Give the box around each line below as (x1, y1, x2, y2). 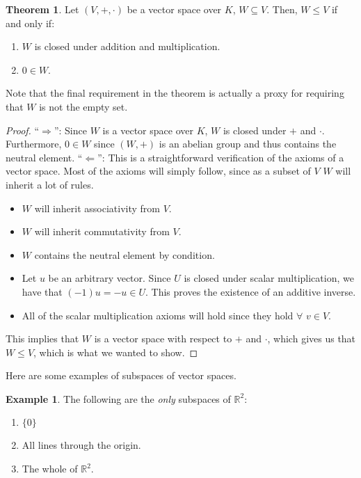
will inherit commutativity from (34, 224, 170, 239)
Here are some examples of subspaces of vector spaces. (6, 368, 236, 383)
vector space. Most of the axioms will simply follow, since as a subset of (6, 164, 311, 178)
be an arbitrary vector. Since (48, 271, 171, 285)
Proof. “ (6, 122, 40, 137)
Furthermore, (6, 136, 62, 151)
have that (22, 284, 63, 298)
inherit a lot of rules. (6, 177, 94, 191)
